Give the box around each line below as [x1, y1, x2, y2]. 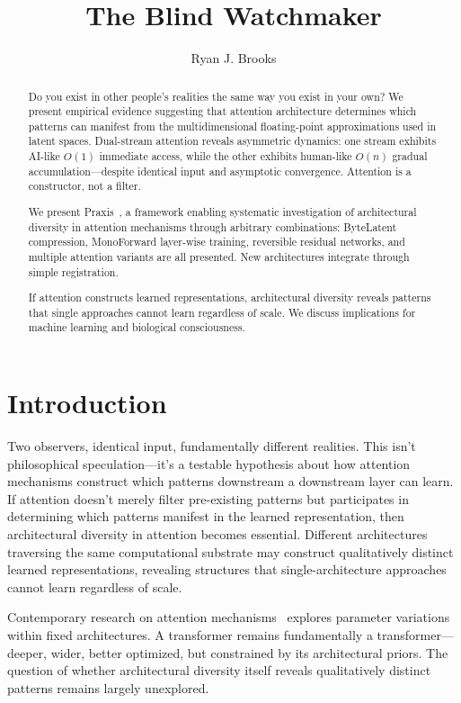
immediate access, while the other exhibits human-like [99, 149, 352, 164]
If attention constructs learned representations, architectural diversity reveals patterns [28, 290, 431, 305]
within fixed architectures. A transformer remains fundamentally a [7, 626, 373, 644]
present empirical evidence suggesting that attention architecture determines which [28, 104, 417, 119]
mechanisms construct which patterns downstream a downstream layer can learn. [7, 472, 454, 491]
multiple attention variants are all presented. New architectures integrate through [28, 248, 410, 264]
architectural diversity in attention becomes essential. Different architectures [7, 525, 428, 544]
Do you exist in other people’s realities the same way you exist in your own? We [28, 88, 403, 104]
